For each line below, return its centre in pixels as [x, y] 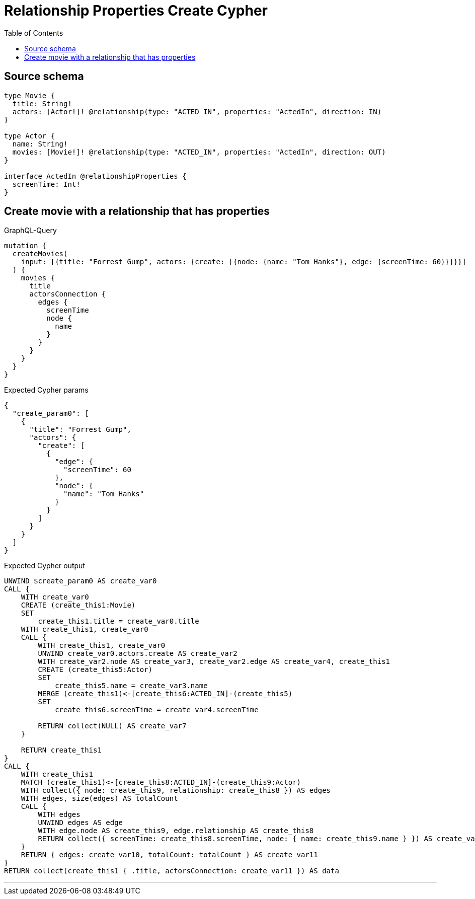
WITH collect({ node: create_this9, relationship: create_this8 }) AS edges [176, 791]
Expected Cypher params [46, 390]
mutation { [25, 246]
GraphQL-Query [30, 231]
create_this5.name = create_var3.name [131, 686]
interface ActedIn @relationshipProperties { [95, 176]
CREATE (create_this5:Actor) [95, 670]
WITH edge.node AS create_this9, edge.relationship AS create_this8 [176, 831]
